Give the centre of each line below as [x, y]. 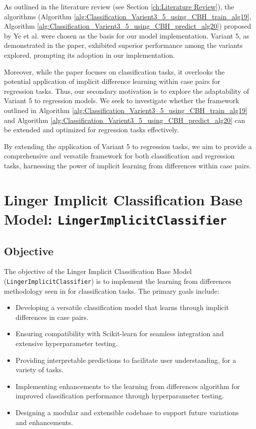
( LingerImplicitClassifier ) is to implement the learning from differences [118, 281]
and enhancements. [44, 422]
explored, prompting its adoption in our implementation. [90, 55]
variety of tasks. [39, 370]
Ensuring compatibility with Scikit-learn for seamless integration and [120, 333]
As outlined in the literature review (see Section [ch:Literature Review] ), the [119, 6]
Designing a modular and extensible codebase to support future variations [127, 412]
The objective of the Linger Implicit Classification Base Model [98, 271]
